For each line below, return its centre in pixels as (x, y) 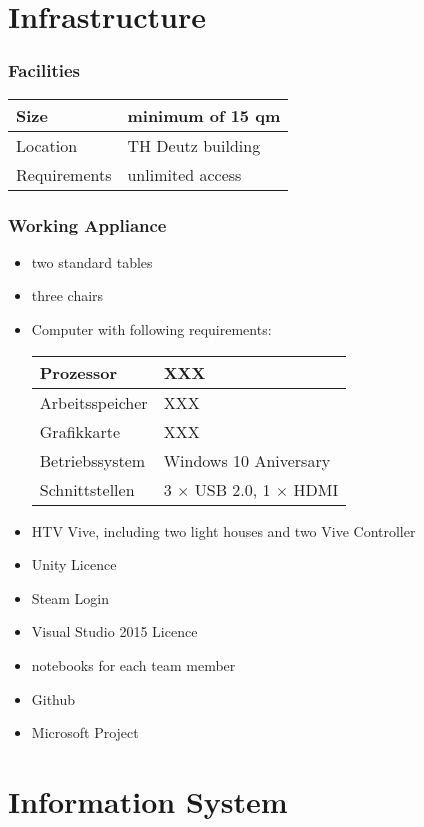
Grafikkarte (80, 431)
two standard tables (92, 261)
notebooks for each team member (133, 664)
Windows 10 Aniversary (247, 460)
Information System (148, 800)
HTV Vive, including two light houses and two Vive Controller (223, 530)
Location (47, 145)
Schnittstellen (87, 489)
